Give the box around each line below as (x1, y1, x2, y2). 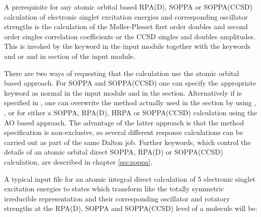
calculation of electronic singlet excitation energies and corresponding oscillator (4, 11, 248, 22)
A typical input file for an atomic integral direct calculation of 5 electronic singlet (4, 173, 255, 184)
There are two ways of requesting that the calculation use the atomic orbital (4, 67, 239, 78)
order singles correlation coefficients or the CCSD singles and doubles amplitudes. (4, 31, 255, 41)
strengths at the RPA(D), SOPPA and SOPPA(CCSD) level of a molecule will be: (4, 203, 257, 213)
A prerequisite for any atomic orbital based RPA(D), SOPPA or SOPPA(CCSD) (4, 2, 252, 12)
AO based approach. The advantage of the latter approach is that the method (4, 117, 244, 127)
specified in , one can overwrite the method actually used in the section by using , (4, 97, 256, 108)
